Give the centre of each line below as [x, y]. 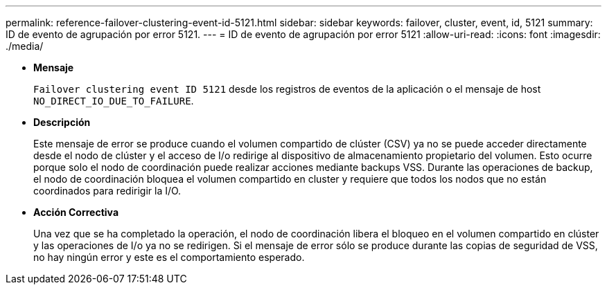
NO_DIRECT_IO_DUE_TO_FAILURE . [114, 101]
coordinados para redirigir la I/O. [107, 191]
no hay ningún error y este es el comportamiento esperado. [169, 257]
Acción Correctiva [76, 212]
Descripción [62, 122]
